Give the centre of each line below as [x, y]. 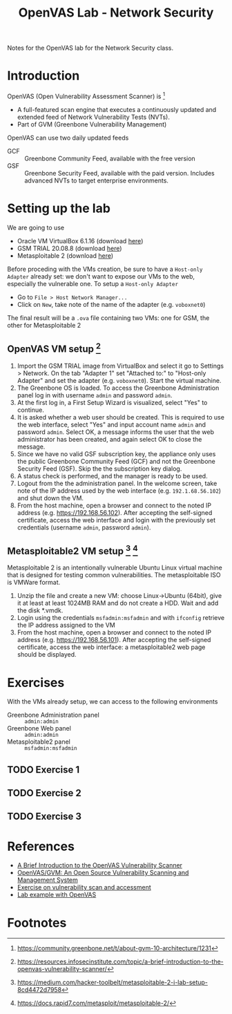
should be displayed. [47, 655]
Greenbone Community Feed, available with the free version [110, 158]
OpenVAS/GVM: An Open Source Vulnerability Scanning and [103, 873]
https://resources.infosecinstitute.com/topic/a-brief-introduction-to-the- [120, 961]
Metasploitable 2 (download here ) [65, 255]
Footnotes [37, 922]
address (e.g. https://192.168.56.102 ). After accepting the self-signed [115, 512]
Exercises [36, 683]
